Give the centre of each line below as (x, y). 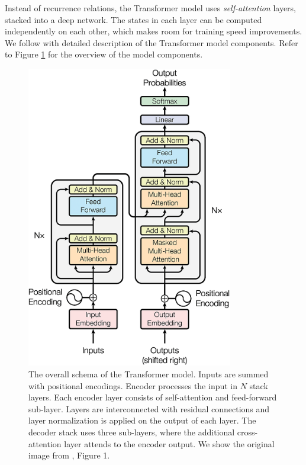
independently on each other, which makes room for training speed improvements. (154, 31)
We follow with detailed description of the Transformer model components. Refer (152, 42)
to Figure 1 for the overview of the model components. (104, 54)
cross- (247, 432)
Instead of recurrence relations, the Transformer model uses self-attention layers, (150, 8)
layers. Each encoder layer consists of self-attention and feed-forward (153, 397)
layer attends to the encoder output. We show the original (169, 443)
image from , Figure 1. (69, 455)
